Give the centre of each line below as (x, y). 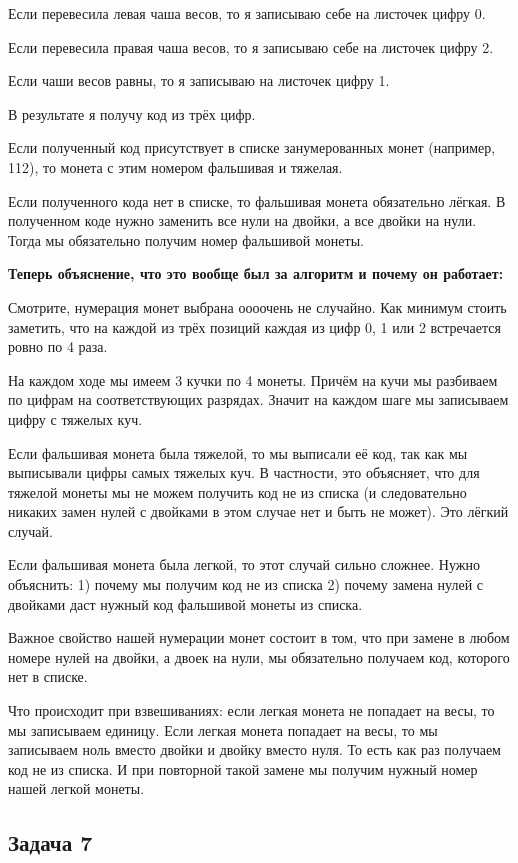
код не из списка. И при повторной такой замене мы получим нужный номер (243, 768)
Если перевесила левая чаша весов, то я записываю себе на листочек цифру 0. (247, 13)
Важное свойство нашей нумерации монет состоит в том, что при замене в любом (259, 637)
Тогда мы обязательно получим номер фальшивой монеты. (186, 239)
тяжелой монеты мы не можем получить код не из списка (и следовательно (237, 491)
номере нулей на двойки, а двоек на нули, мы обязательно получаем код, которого (259, 656)
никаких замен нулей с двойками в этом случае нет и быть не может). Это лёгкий (258, 511)
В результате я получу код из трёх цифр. (132, 113)
